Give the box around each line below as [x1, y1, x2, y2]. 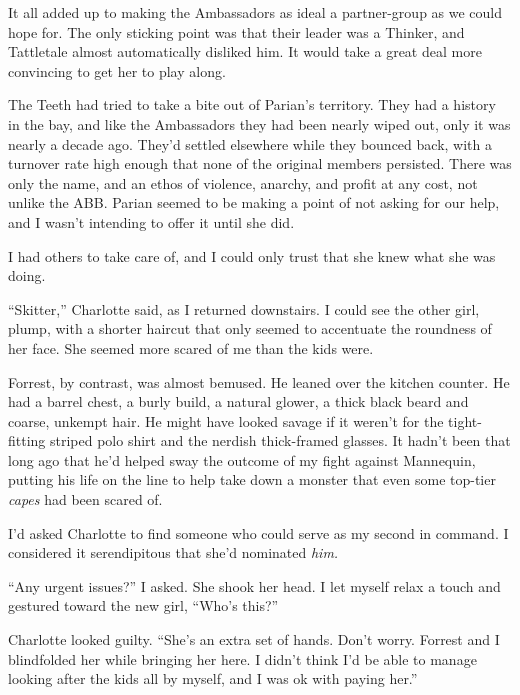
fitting [8, 430, 46, 451]
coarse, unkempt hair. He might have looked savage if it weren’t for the [8, 410, 444, 431]
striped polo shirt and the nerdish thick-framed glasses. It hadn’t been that [50, 430, 511, 451]
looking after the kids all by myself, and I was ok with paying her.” [8, 668, 418, 689]
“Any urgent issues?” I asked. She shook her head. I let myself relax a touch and [8, 575, 501, 596]
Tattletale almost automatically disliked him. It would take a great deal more [8, 41, 482, 62]
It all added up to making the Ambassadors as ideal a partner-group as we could [8, 2, 503, 22]
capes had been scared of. [8, 489, 163, 510]
